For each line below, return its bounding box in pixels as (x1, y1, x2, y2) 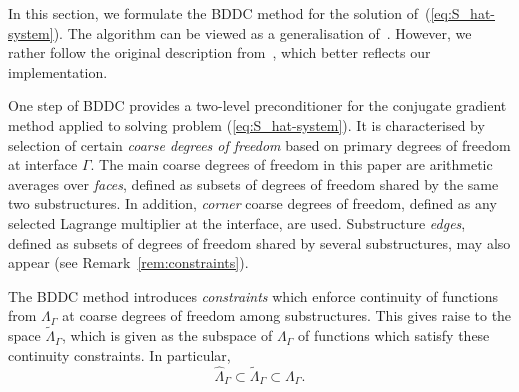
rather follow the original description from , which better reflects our (8, 42, 431, 63)
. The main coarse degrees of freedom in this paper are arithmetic (90, 154, 493, 175)
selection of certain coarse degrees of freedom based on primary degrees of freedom (8, 134, 511, 155)
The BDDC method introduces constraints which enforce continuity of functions (8, 285, 498, 306)
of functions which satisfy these (298, 325, 490, 346)
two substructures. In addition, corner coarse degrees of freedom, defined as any (8, 193, 497, 214)
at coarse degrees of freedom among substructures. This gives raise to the (62, 305, 512, 326)
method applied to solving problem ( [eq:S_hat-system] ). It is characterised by (8, 114, 485, 135)
